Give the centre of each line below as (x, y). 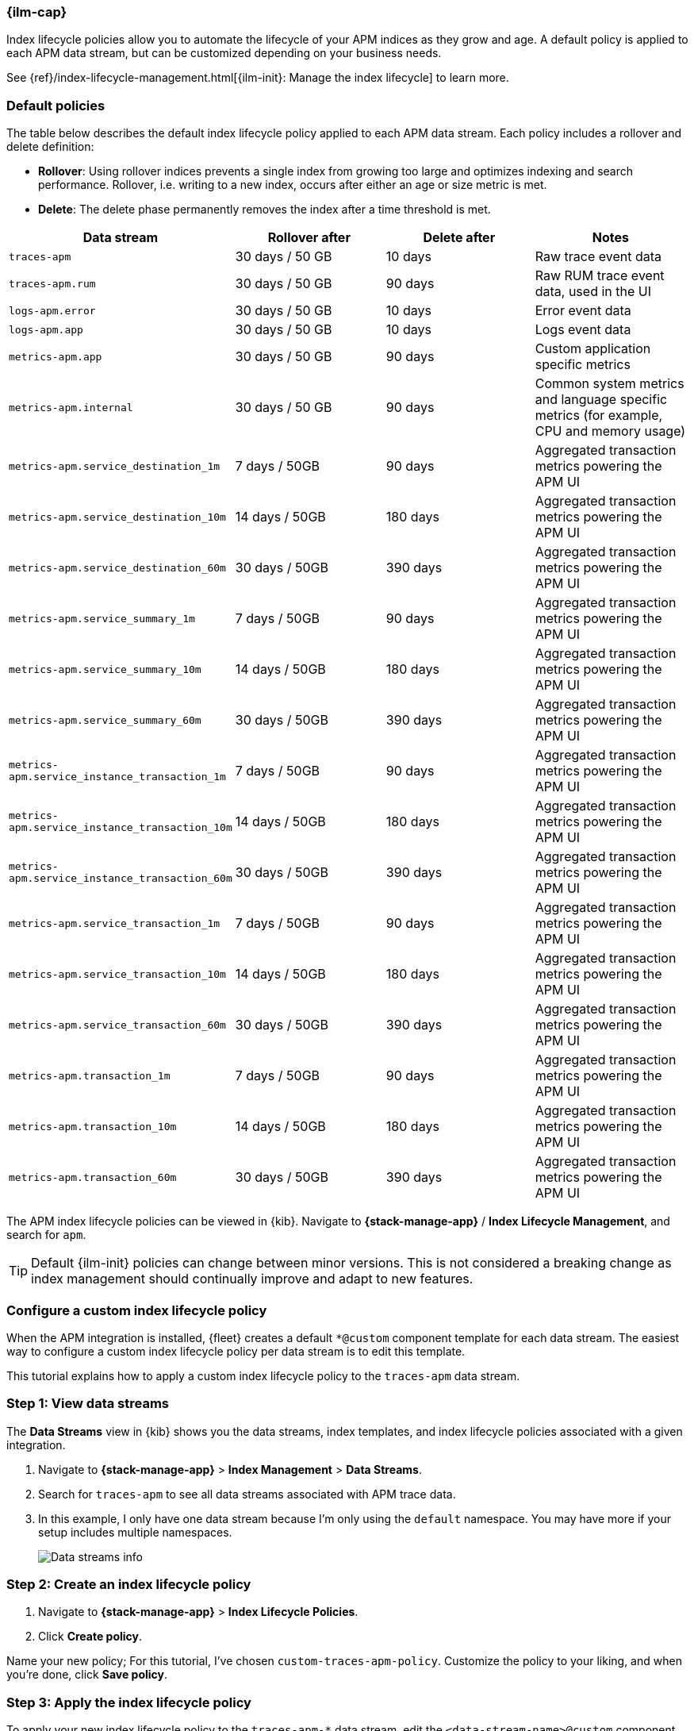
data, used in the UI (593, 292)
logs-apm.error (52, 310)
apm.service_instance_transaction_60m (121, 879)
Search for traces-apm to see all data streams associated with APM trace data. (247, 1494)
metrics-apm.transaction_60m (93, 1177)
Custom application (593, 349)
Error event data (583, 311)
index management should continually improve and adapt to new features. (252, 1279)
